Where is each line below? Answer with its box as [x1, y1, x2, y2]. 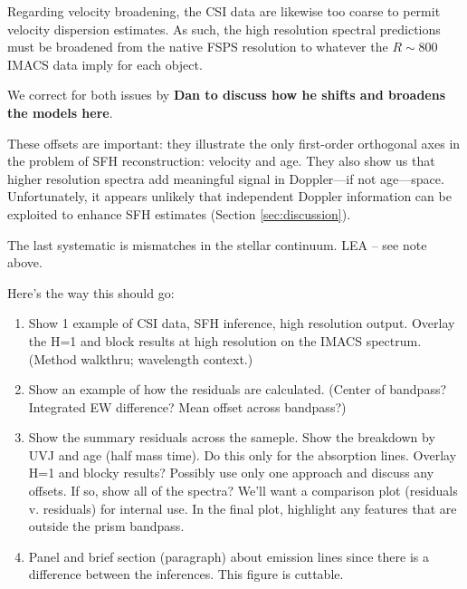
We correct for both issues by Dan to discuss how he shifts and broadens [7, 85, 446, 104]
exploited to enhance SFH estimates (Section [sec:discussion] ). [7, 204, 351, 223]
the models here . [7, 102, 113, 121]
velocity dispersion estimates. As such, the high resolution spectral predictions [7, 19, 441, 38]
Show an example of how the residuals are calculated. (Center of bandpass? [28, 380, 447, 399]
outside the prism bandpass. [28, 517, 185, 536]
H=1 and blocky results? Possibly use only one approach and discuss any [28, 463, 434, 482]
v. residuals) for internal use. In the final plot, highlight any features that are [28, 498, 457, 517]
